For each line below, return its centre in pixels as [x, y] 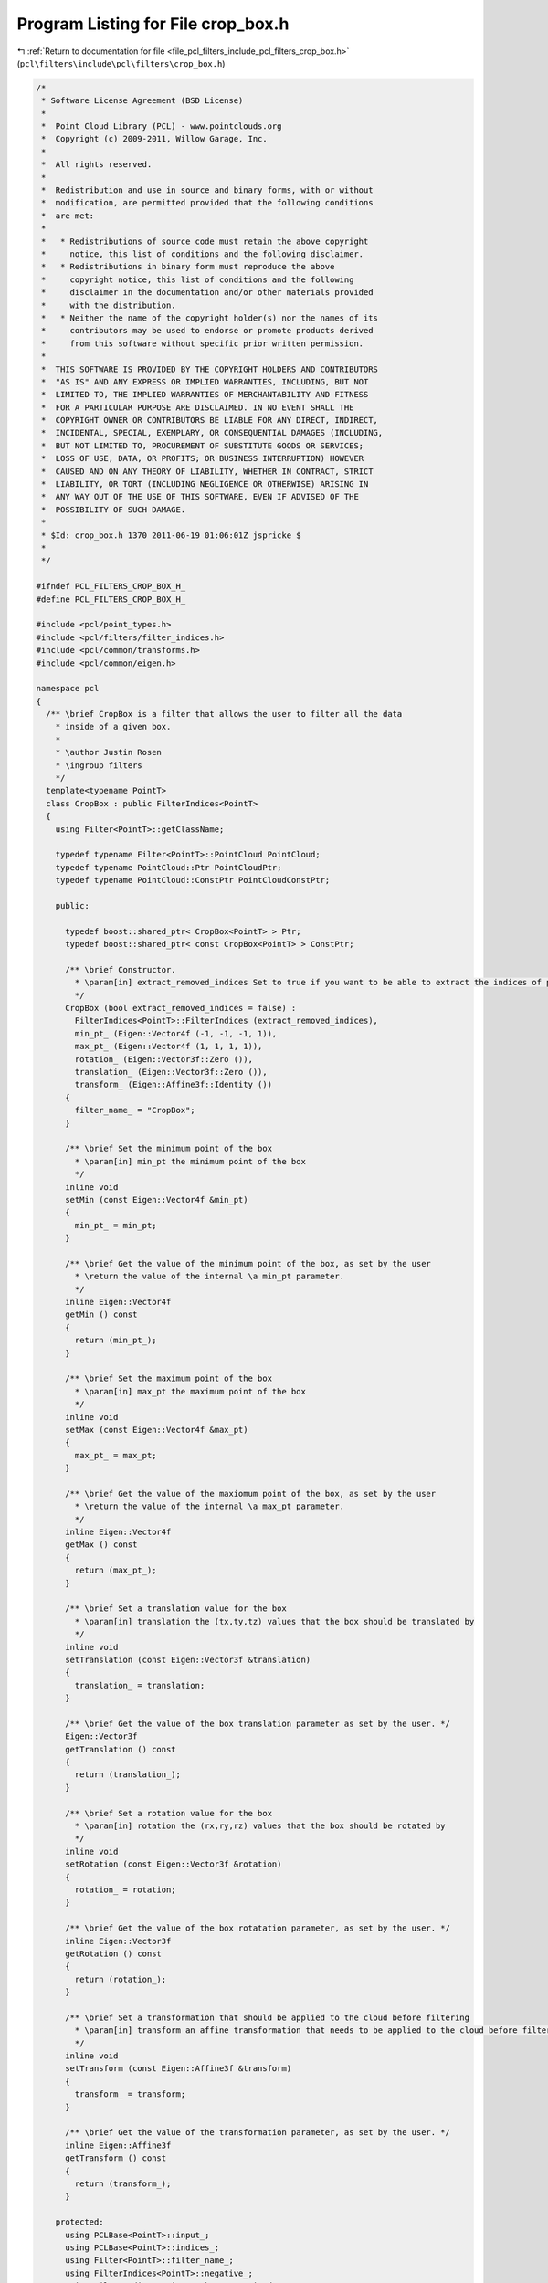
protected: [79, 2222]
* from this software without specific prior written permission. [203, 343]
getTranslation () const [121, 1749]
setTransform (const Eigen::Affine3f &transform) [179, 2069]
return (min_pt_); [116, 1341]
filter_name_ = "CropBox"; [135, 1110]
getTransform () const [116, 2158]
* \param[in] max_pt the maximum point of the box [190, 1391]
